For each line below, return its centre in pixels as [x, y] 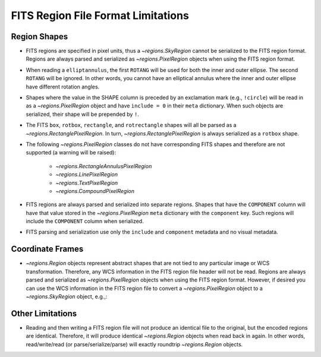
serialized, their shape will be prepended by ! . [82, 114]
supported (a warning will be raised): [71, 153]
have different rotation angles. [63, 87]
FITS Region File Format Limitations [100, 15]
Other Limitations [44, 313]
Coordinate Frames [47, 249]
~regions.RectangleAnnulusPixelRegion [104, 166]
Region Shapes [40, 37]
